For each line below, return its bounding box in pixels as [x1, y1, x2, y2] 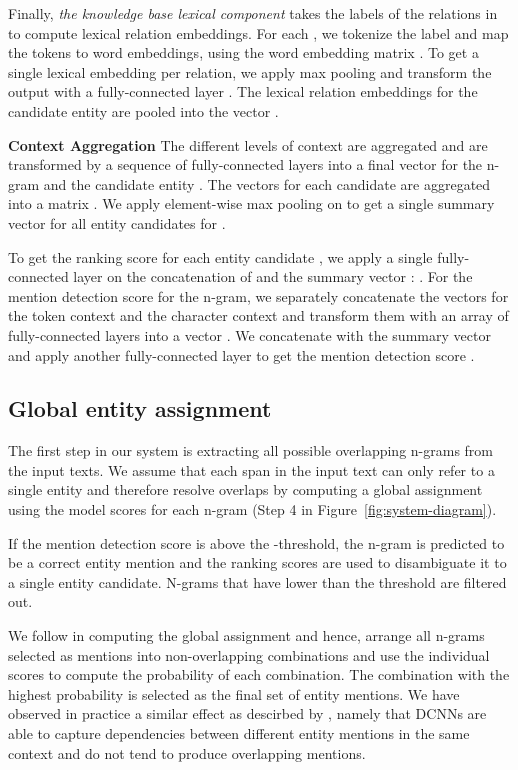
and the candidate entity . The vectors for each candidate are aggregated [43, 173, 491, 194]
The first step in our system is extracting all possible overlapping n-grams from [8, 440, 494, 461]
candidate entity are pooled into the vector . [8, 100, 279, 121]
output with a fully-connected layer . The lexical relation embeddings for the [8, 81, 478, 102]
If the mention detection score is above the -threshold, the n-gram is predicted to [8, 532, 505, 553]
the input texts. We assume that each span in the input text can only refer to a [8, 459, 495, 480]
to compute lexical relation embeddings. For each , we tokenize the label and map [8, 22, 509, 43]
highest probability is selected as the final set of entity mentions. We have [8, 683, 460, 704]
